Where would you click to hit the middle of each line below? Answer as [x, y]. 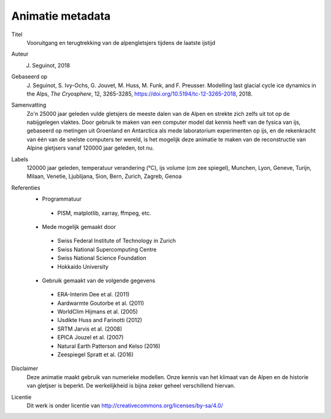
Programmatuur [62, 199]
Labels [20, 159]
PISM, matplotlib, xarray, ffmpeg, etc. [104, 213]
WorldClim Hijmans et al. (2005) [97, 312]
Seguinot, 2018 [51, 65]
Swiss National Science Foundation [102, 258]
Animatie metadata [61, 16]
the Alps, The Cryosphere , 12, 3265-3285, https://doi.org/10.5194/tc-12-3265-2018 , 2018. [139, 94]
